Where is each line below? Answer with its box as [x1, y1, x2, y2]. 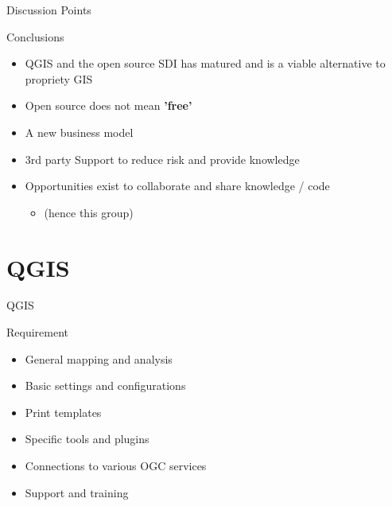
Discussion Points [6, 2, 91, 18]
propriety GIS [25, 70, 93, 87]
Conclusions [6, 28, 64, 45]
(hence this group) [44, 204, 134, 220]
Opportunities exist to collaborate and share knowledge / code [25, 177, 330, 194]
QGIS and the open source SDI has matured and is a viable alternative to [25, 55, 386, 72]
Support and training [25, 484, 129, 500]
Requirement [6, 324, 69, 341]
